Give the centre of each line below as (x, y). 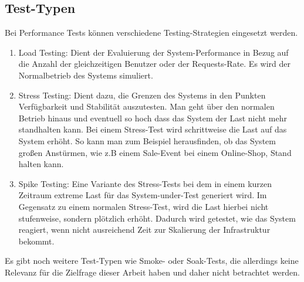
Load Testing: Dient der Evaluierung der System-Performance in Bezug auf (153, 52)
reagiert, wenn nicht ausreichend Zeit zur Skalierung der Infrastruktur (144, 230)
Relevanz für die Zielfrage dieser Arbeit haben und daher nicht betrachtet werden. (153, 272)
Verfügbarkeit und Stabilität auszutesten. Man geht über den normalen (146, 106)
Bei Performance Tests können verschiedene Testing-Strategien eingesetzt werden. (151, 33)
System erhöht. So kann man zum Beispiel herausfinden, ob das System (147, 140)
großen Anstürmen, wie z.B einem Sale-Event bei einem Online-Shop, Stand (155, 152)
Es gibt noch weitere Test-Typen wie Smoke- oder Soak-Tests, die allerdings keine (152, 261)
